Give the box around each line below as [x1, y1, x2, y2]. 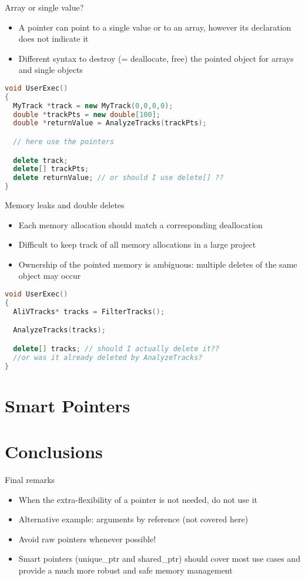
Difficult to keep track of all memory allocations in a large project [18, 238, 256, 251]
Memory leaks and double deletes [5, 199, 125, 211]
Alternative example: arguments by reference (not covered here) [18, 513, 249, 525]
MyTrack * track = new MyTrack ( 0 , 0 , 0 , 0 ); [13, 101, 173, 110]
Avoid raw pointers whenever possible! [18, 532, 156, 545]
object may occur [18, 269, 81, 282]
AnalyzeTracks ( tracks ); [13, 326, 106, 335]
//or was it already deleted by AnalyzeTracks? [13, 353, 203, 362]
